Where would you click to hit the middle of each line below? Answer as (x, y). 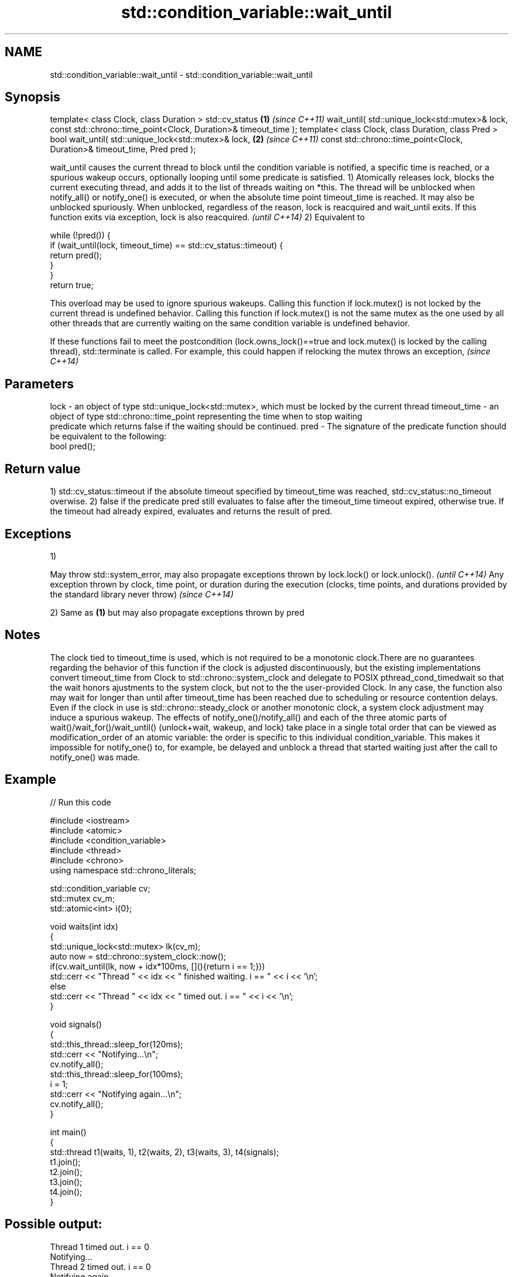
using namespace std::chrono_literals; (123, 870)
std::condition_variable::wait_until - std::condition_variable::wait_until (181, 74)
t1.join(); (65, 1162)
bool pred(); (73, 446)
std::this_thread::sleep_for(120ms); (117, 1044)
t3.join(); (66, 1182)
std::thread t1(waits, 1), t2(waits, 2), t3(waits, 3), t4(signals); (165, 1152)
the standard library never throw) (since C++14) (142, 594)
